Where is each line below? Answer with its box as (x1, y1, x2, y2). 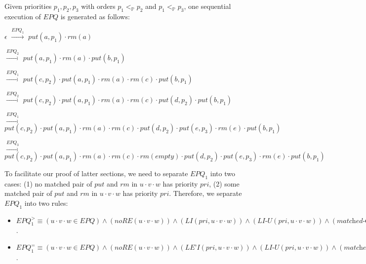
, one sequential (184, 1, 231, 11)
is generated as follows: (60, 11, 130, 21)
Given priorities (4, 1, 52, 11)
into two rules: (24, 197, 68, 208)
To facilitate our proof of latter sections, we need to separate (4, 168, 188, 178)
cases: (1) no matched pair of (4, 178, 92, 189)
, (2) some (209, 178, 240, 189)
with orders (81, 1, 116, 11)
